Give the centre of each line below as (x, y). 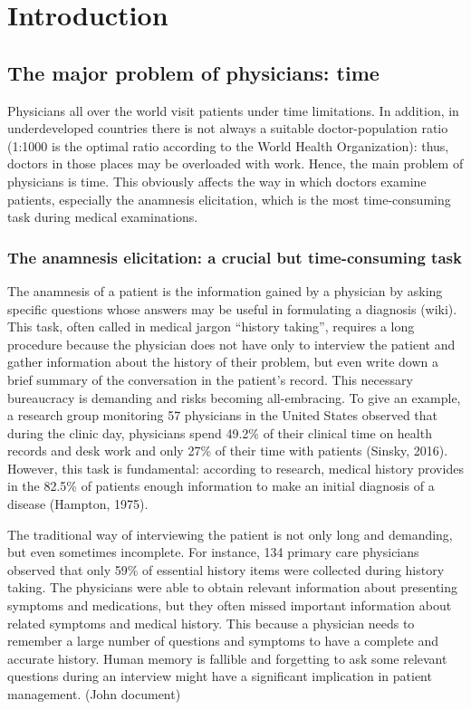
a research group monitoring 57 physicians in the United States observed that (223, 415)
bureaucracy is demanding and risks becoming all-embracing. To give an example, (234, 397)
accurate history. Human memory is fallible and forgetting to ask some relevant (227, 658)
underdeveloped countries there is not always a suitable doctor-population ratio (228, 128)
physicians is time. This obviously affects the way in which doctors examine (217, 181)
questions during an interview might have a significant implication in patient (220, 676)
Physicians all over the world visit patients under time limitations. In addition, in (233, 110)
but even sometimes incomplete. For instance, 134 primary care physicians (213, 552)
